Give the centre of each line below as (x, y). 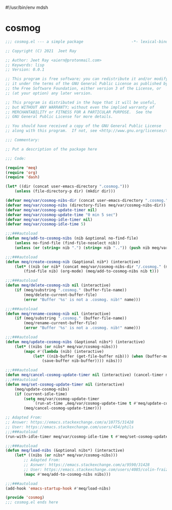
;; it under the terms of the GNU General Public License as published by (87, 84)
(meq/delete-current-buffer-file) (60, 295)
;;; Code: (16, 158)
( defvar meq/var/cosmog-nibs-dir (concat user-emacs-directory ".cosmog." (87, 201)
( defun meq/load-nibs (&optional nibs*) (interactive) (65, 451)
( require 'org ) (21, 173)
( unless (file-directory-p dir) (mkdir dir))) (65, 192)
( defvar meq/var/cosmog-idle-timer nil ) (49, 220)
